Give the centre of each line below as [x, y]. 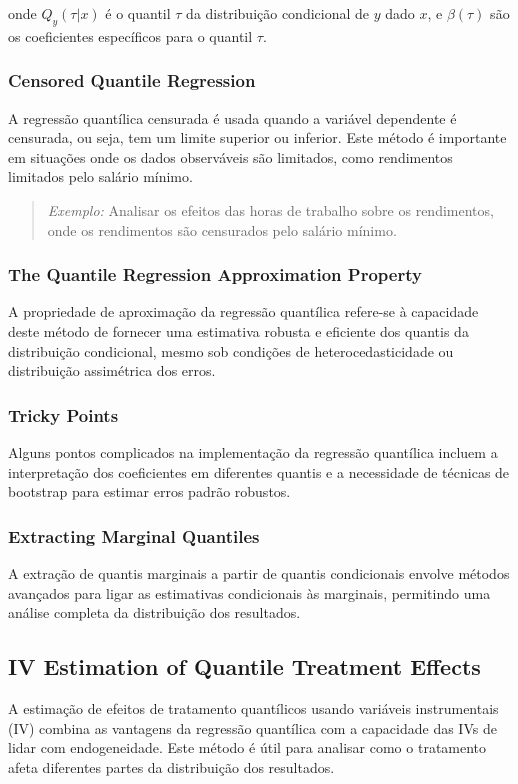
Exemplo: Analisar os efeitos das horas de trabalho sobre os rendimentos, [270, 209]
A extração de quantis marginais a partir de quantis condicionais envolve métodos [259, 572]
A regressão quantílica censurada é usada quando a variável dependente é [232, 117]
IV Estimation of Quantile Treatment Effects [244, 666]
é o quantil [138, 13]
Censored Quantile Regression [132, 80]
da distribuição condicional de [278, 13]
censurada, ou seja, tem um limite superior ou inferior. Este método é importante [257, 137]
